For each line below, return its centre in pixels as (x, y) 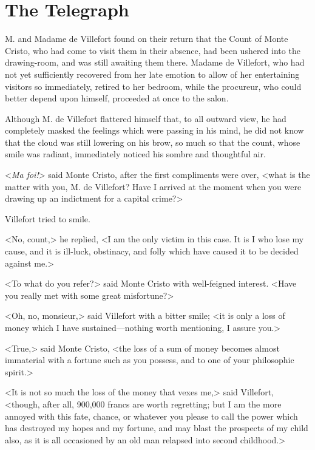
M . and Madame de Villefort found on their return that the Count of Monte (147, 39)
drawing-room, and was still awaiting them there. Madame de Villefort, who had (155, 62)
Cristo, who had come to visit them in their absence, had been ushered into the (153, 50)
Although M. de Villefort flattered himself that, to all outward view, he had (146, 118)
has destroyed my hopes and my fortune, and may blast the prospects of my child (157, 428)
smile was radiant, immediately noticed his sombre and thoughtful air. (135, 154)
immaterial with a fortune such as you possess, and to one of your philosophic (150, 360)
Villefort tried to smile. (48, 218)
